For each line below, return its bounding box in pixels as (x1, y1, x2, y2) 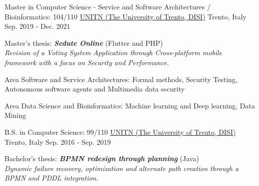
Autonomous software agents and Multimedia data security (4, 84, 185, 94)
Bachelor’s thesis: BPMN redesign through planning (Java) (4, 153, 199, 164)
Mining (4, 110, 26, 120)
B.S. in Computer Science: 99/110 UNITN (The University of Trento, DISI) (4, 126, 236, 137)
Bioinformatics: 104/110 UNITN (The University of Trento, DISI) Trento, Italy (4, 11, 247, 21)
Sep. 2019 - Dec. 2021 (4, 21, 71, 31)
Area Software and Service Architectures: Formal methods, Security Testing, (4, 74, 238, 84)
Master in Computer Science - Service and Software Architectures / (4, 1, 211, 11)
